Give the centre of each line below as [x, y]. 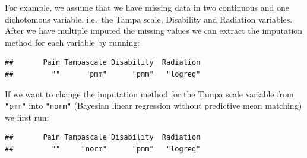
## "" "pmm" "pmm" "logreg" [103, 74]
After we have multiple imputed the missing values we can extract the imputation [154, 31]
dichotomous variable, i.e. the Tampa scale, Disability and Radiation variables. [149, 19]
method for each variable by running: [72, 42]
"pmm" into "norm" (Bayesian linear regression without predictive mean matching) [153, 105]
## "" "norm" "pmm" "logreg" [103, 149]
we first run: [27, 117]
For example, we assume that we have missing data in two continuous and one [147, 7]
